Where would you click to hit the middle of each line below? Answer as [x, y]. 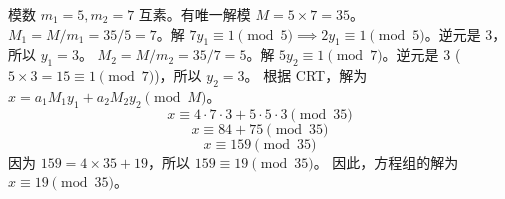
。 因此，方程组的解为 [386, 161]
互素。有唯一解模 [194, 14]
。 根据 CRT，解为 [306, 75]
